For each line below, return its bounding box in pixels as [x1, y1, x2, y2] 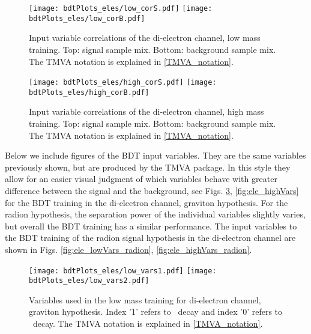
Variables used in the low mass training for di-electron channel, [29, 293, 261, 306]
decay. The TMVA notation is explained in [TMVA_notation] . [32, 317, 263, 330]
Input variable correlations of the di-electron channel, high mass [29, 105, 264, 118]
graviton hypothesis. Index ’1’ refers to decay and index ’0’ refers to [29, 305, 283, 318]
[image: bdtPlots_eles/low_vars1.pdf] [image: [29, 266, 217, 275]
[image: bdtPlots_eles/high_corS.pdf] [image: [29, 78, 217, 87]
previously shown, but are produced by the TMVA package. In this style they [5, 160, 291, 173]
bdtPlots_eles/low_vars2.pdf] [29, 276, 149, 285]
